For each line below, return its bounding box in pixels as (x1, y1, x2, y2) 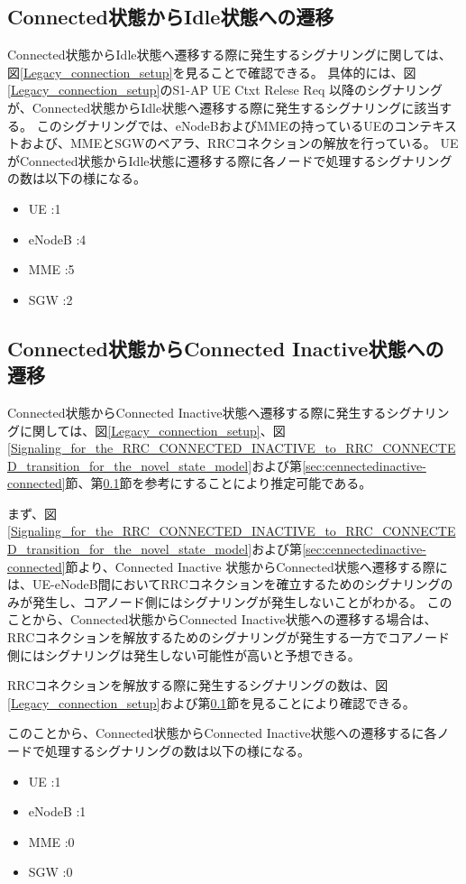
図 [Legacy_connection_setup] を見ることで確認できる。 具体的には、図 (7, 62, 416, 81)
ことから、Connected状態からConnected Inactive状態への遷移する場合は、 (7, 610, 437, 629)
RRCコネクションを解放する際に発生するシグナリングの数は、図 (7, 676, 388, 695)
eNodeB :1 (28, 802, 87, 821)
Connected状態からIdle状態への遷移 (7, 3, 334, 31)
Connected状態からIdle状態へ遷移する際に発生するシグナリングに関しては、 (7, 45, 452, 64)
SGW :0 (28, 862, 73, 881)
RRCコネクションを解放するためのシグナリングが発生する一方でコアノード (7, 628, 451, 647)
